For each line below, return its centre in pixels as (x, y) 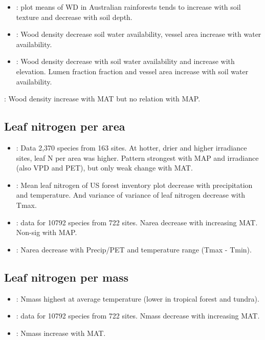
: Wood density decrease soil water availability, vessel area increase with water (139, 34)
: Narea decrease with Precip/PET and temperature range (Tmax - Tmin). (134, 249)
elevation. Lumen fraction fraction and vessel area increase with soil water (132, 71)
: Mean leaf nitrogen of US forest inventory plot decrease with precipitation (134, 185)
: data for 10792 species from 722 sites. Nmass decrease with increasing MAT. (138, 316)
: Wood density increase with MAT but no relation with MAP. (102, 99)
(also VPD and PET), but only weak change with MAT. (104, 168)
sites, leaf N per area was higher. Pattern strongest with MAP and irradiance (137, 157)
